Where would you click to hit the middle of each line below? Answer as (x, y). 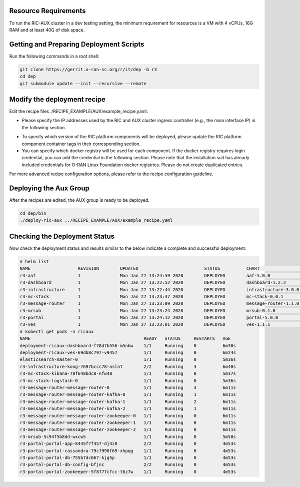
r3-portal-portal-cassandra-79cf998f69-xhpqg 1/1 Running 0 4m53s (128, 451)
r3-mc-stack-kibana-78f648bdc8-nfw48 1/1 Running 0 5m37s (128, 374)
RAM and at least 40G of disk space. (47, 30)
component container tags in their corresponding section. (81, 144)
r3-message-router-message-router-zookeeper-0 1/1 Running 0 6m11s (128, 416)
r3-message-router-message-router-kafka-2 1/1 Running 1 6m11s (128, 409)
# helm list (34, 261)
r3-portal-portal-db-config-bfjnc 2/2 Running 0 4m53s (128, 465)
